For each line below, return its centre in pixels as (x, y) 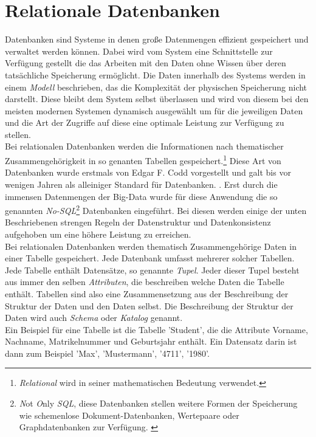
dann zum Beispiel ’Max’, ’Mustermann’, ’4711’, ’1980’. (107, 353)
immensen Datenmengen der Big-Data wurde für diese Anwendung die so (141, 196)
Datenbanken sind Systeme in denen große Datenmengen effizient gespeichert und (157, 39)
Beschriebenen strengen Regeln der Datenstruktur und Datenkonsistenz (138, 222)
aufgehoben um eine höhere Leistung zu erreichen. (98, 234)
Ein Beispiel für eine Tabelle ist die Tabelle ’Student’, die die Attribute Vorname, (156, 329)
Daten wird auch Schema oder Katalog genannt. (94, 318)
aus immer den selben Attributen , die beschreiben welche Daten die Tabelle (145, 282)
